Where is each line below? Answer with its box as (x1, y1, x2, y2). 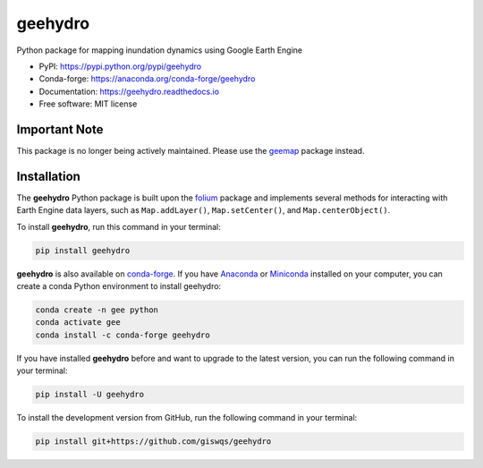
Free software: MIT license (38, 98, 138, 109)
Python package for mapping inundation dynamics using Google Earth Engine (16, 45, 303, 55)
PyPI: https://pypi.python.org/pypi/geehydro (38, 61, 201, 72)
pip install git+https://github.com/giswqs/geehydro (35, 437, 272, 447)
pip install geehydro (35, 245, 131, 255)
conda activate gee (35, 318, 121, 328)
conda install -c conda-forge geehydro (35, 329, 210, 340)
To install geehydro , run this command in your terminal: (16, 221, 221, 232)
